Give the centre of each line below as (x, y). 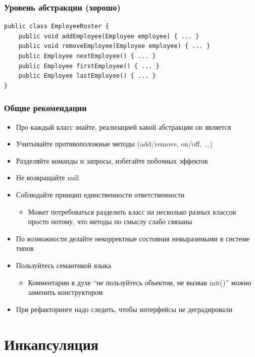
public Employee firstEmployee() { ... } (89, 66)
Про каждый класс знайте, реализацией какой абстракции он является (123, 126)
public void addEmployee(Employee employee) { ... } (109, 36)
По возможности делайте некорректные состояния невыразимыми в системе (133, 238)
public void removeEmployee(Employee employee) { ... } (114, 46)
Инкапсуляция (52, 344)
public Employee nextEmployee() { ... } (87, 56)
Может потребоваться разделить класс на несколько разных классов (132, 211)
